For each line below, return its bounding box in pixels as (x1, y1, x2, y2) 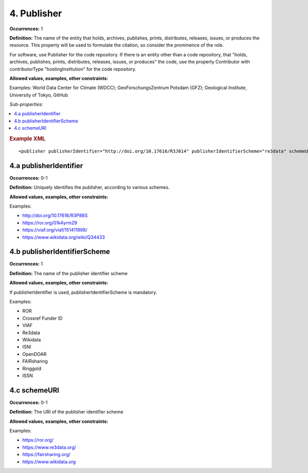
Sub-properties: (9, 101, 43, 108)
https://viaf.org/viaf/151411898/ (22, 227, 87, 233)
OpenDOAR (22, 351, 47, 357)
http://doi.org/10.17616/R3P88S (22, 213, 88, 219)
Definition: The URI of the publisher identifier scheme (9, 409, 124, 415)
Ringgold (22, 365, 42, 372)
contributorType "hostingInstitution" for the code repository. (9, 66, 137, 72)
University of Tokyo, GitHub (9, 92, 68, 98)
